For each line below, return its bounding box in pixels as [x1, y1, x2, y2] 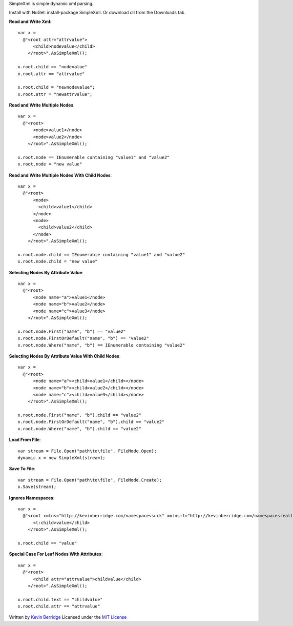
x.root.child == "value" [18, 540, 77, 546]
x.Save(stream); [18, 484, 57, 490]
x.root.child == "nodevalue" [18, 64, 87, 70]
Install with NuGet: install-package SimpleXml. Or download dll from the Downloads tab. [9, 10, 186, 16]
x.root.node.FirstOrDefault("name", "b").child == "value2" [18, 419, 165, 424]
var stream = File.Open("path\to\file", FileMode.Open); [18, 448, 157, 454]
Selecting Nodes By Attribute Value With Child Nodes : [9, 353, 121, 359]
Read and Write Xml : [9, 19, 51, 24]
